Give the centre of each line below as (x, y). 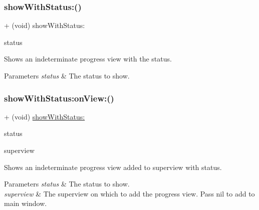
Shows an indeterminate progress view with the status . (88, 59)
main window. (26, 203)
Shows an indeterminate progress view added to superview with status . (113, 167)
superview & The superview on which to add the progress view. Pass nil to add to (129, 193)
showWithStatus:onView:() (59, 98)
